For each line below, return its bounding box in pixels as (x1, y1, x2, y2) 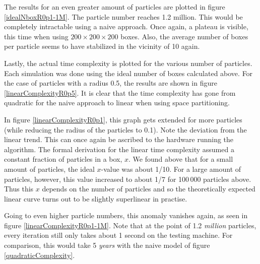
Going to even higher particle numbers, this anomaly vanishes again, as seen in (4, 210, 248, 221)
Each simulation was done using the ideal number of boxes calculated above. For (4, 68, 253, 78)
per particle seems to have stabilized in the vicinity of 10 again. (4, 41, 200, 51)
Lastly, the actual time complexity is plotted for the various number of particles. (4, 57, 252, 68)
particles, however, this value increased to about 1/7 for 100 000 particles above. (4, 173, 251, 184)
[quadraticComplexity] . (4, 249, 75, 260)
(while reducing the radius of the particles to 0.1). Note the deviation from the (4, 124, 247, 135)
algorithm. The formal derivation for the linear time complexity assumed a (4, 144, 234, 154)
